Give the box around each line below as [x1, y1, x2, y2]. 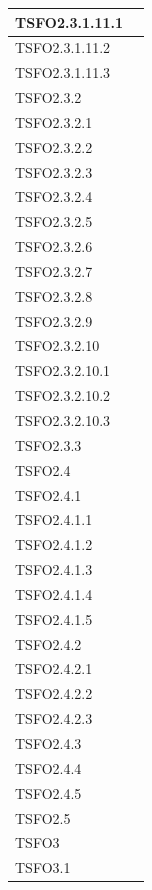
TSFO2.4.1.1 [15, 509, 93, 530]
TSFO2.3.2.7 [15, 260, 93, 281]
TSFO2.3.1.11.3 [15, 62, 111, 83]
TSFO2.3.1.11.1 [15, 11, 124, 32]
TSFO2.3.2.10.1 [15, 360, 111, 381]
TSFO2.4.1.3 [15, 559, 93, 580]
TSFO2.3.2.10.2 [15, 385, 111, 406]
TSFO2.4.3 [15, 732, 82, 753]
